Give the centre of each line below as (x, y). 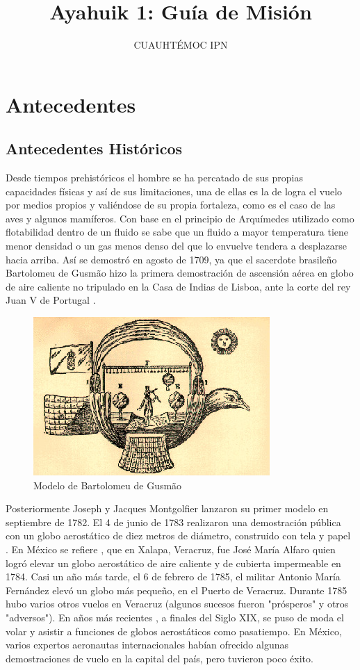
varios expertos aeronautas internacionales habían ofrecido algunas (147, 645)
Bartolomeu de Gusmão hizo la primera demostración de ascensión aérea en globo (180, 273)
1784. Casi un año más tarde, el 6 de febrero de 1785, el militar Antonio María (173, 577)
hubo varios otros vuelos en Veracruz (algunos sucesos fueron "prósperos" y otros (177, 604)
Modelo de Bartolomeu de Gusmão (108, 485)
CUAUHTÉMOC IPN (181, 45)
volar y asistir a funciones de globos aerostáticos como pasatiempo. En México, (174, 631)
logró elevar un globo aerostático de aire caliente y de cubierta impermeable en (173, 563)
